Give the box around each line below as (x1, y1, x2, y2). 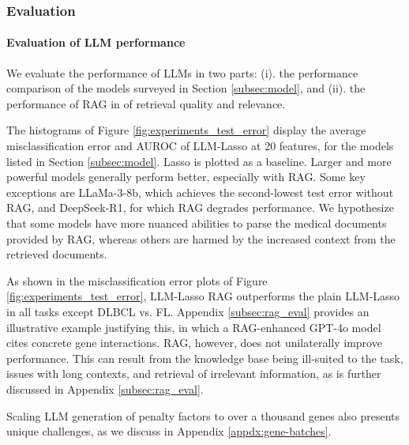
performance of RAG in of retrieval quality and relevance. (6, 95, 286, 111)
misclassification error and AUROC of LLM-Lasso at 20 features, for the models (6, 138, 394, 154)
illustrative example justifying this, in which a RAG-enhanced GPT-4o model (6, 319, 381, 335)
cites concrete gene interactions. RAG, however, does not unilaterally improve (6, 334, 382, 351)
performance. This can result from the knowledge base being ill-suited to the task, (6, 349, 403, 366)
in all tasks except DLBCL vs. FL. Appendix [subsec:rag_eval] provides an (6, 303, 370, 319)
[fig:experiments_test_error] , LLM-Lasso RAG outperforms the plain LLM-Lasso (6, 288, 400, 304)
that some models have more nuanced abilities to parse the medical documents (6, 214, 387, 231)
